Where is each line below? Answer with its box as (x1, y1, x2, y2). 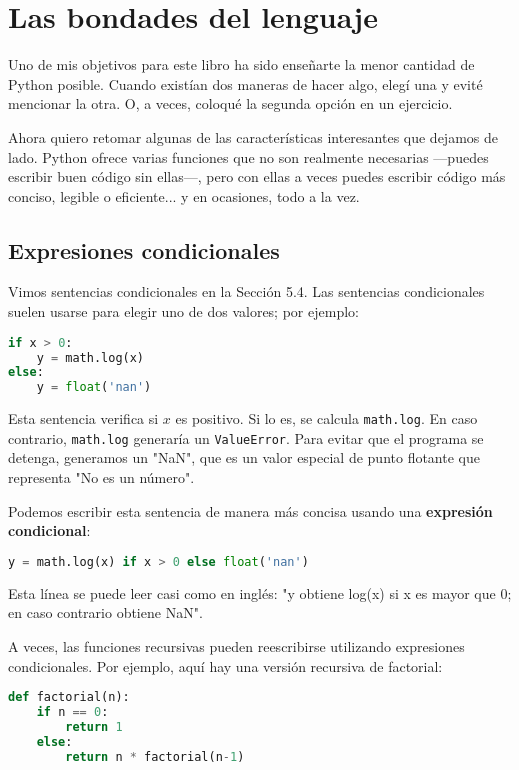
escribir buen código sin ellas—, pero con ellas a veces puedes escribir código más (8, 166, 506, 187)
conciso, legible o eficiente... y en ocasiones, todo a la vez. (8, 185, 360, 206)
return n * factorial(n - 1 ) (65, 749, 245, 764)
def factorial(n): (8, 690, 130, 705)
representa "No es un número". (8, 467, 195, 488)
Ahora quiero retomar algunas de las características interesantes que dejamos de (8, 126, 498, 147)
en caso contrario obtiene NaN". (8, 602, 203, 623)
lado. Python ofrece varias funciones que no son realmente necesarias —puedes (8, 146, 489, 167)
